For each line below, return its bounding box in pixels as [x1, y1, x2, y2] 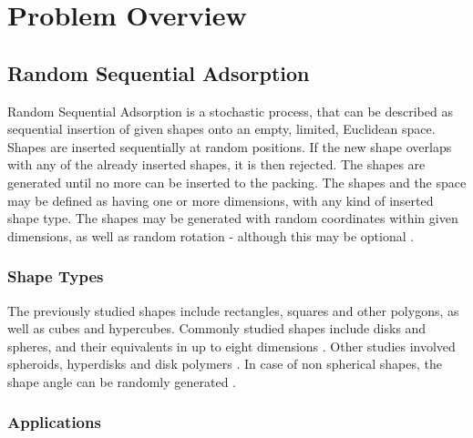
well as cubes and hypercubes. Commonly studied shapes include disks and [7, 319, 427, 338]
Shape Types [7, 265, 104, 288]
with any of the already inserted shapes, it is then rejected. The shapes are [7, 155, 426, 174]
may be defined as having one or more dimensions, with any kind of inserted [7, 190, 434, 209]
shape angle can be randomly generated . [7, 372, 237, 391]
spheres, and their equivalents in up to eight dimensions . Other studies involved [7, 336, 456, 355]
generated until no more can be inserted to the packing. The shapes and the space [7, 172, 467, 191]
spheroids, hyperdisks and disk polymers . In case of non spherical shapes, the [7, 354, 442, 373]
